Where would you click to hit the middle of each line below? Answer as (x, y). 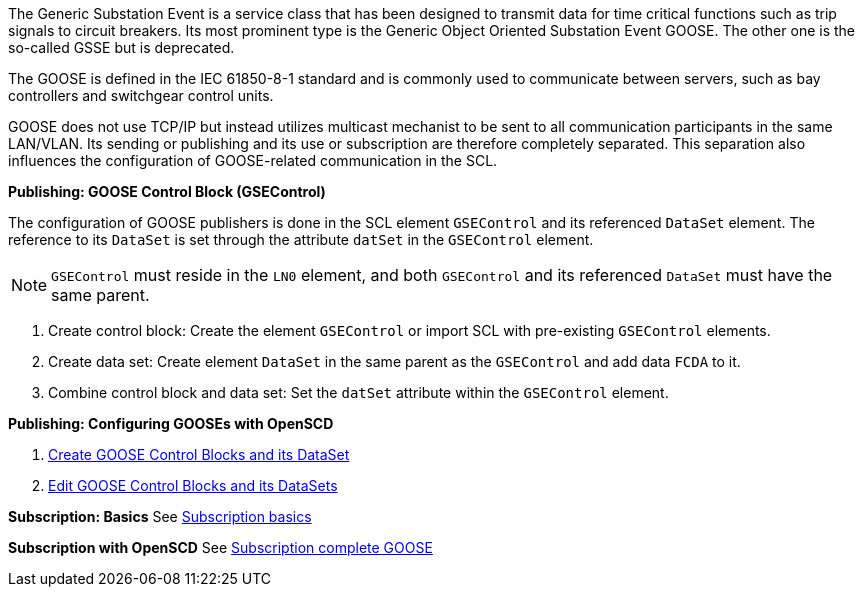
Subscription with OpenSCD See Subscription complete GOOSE (220, 547)
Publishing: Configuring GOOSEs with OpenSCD (171, 423)
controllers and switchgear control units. (141, 95)
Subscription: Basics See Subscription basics (160, 516)
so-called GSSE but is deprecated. (121, 47)
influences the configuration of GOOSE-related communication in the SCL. (253, 160)
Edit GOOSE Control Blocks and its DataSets (193, 485)
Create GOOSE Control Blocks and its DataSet (199, 454)
